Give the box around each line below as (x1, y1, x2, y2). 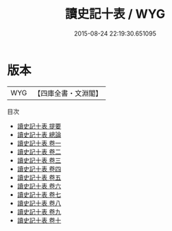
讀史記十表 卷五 (16, 173, 62, 182)
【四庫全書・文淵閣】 (34, 88, 103, 98)
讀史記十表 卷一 (16, 138, 62, 147)
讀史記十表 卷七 (16, 190, 62, 199)
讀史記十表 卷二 (16, 147, 62, 156)
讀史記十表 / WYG (64, 6, 166, 22)
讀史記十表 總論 (16, 130, 62, 138)
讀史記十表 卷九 (16, 207, 62, 216)
